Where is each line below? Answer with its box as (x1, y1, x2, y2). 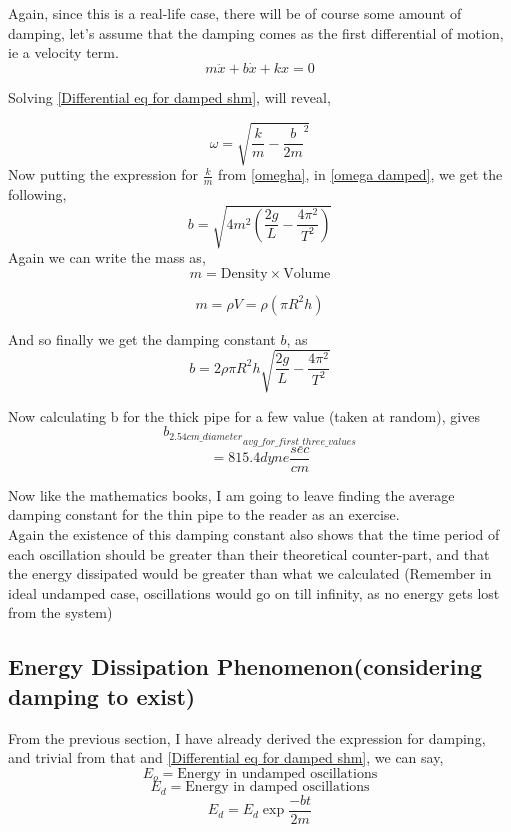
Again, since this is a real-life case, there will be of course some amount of (8, 3, 462, 23)
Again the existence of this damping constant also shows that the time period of (8, 523, 500, 544)
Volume (283, 266, 331, 281)
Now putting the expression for (8, 164, 199, 185)
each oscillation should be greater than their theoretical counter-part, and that (8, 543, 490, 564)
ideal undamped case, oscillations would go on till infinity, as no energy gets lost (8, 582, 500, 603)
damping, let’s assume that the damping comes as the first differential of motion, (8, 22, 504, 43)
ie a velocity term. (8, 42, 119, 63)
